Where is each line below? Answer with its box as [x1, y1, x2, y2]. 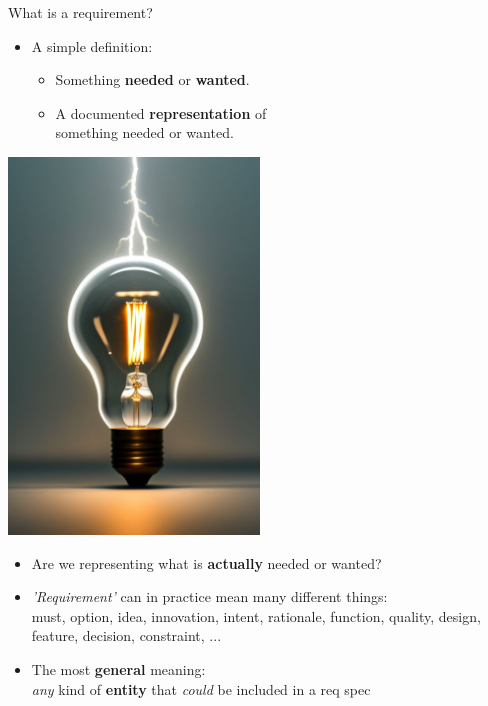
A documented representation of [55, 102, 267, 123]
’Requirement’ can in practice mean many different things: [31, 586, 388, 607]
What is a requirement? [8, 2, 153, 22]
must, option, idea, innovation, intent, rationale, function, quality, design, [31, 605, 481, 626]
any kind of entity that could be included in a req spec [31, 678, 371, 699]
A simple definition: [31, 35, 153, 56]
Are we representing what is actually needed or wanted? [31, 552, 382, 573]
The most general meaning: [31, 658, 206, 679]
